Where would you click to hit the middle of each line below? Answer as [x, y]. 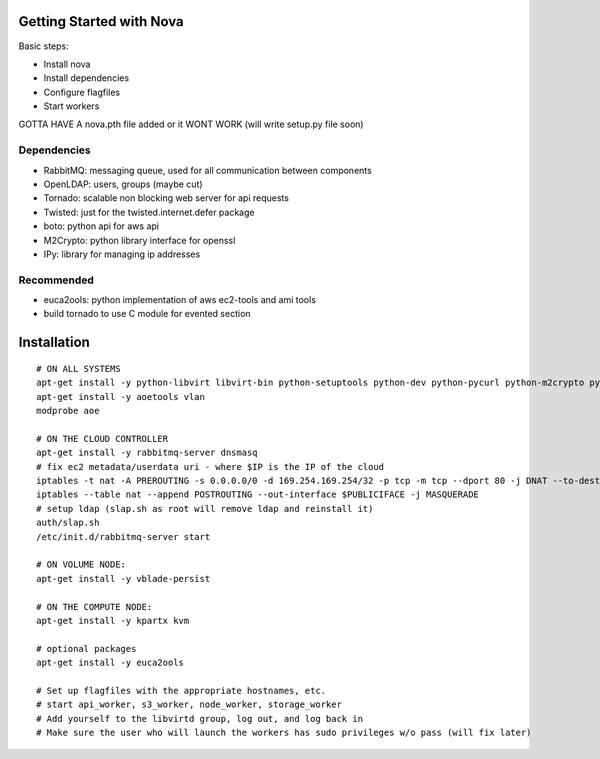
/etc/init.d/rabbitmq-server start [123, 536]
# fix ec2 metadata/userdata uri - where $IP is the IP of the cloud [210, 466]
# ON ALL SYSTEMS [78, 368]
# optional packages [86, 648]
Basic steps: [43, 46]
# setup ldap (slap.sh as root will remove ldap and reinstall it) [205, 508]
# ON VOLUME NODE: [81, 564]
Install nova [67, 64]
